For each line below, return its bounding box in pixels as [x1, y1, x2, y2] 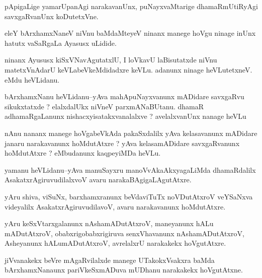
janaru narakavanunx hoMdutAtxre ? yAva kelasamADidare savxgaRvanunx [5, 137, 240, 148]
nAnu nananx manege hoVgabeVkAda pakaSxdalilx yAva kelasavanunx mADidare [5, 127, 257, 138]
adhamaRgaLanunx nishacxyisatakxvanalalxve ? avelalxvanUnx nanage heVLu [5, 111, 246, 121]
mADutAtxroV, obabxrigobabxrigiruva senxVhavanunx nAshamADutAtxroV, [5, 228, 244, 238]
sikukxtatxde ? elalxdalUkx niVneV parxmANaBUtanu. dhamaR [5, 101, 204, 111]
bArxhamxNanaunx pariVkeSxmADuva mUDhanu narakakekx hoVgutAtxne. [5, 264, 243, 275]
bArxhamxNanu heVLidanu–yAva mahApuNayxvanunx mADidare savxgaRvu [5, 91, 244, 102]
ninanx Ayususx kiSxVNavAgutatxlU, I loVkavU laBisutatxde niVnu [5, 54, 217, 65]
